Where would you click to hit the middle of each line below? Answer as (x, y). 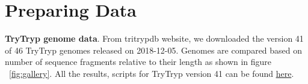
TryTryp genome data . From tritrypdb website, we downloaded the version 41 (154, 38)
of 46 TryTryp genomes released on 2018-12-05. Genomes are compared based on (154, 50)
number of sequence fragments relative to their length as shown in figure (138, 62)
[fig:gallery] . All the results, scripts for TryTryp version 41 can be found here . (152, 73)
